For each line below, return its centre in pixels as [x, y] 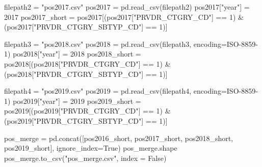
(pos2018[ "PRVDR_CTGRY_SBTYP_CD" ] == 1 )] [86, 74]
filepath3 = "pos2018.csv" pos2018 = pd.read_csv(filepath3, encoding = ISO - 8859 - [131, 44]
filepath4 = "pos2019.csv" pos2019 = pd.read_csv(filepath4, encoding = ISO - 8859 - [131, 91]
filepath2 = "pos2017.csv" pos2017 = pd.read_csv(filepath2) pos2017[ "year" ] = [127, 7]
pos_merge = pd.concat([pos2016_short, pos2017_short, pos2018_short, [119, 138]
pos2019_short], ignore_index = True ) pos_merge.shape [91, 148]
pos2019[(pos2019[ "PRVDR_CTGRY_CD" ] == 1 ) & [87, 111]
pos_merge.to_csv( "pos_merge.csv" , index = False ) [85, 158]
